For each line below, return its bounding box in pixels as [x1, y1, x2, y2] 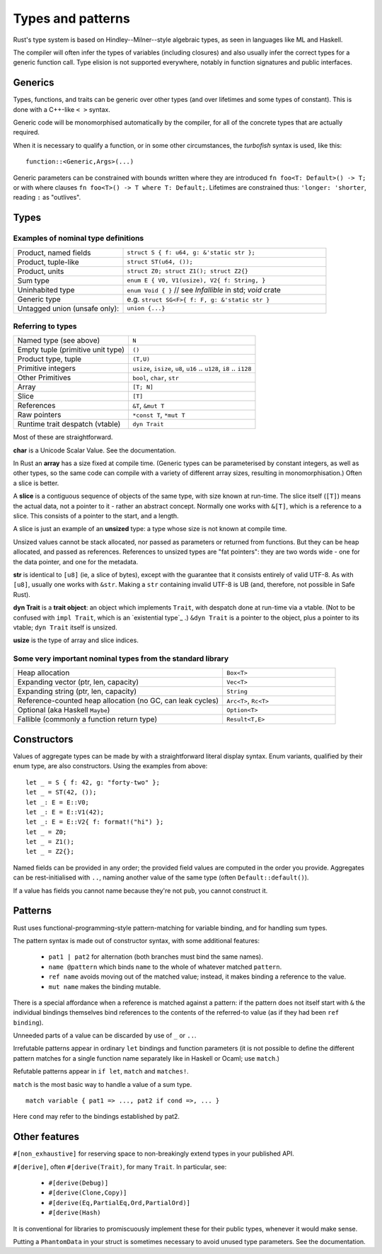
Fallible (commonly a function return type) [17, 714, 158, 724]
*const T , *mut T [132, 410, 185, 420]
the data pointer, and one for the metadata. [13, 557, 139, 566]
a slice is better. [13, 479, 59, 487]
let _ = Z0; [25, 828, 67, 836]
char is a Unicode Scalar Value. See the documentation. [13, 446, 176, 455]
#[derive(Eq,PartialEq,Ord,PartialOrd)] [48, 1199, 191, 1207]
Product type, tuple [17, 354, 81, 364]
